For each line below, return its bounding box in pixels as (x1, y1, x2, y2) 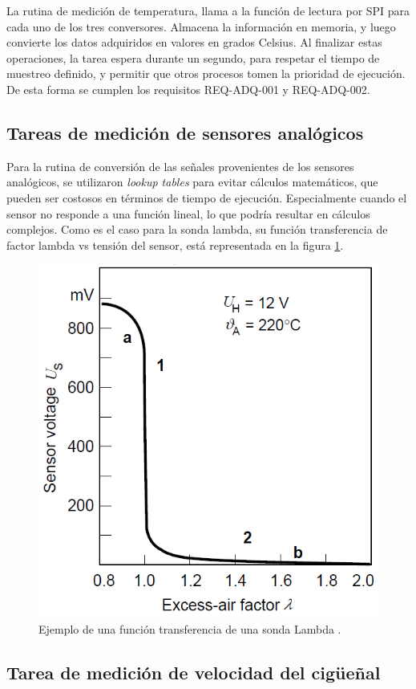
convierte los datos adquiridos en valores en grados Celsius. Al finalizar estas (6, 34, 382, 51)
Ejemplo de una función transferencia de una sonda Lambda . (38, 621, 341, 638)
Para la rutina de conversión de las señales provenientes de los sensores (6, 157, 354, 174)
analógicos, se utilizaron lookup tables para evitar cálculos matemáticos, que (6, 173, 378, 190)
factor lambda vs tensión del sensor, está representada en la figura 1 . (6, 236, 344, 253)
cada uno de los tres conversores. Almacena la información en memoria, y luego (6, 18, 396, 35)
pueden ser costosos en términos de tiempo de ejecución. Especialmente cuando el (6, 189, 407, 206)
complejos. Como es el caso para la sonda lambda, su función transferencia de (6, 221, 388, 238)
